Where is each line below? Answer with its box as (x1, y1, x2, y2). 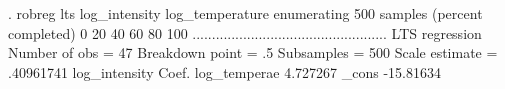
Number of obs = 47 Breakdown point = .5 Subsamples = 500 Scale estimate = (8, 42, 498, 63)
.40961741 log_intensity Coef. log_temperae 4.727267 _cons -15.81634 (8, 61, 442, 82)
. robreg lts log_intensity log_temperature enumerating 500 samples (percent (8, 3, 483, 23)
